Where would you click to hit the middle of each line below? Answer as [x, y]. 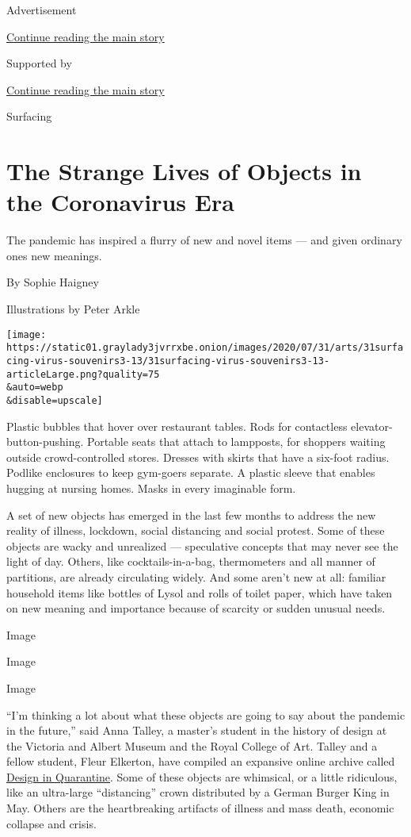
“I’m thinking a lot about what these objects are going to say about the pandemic [206, 714]
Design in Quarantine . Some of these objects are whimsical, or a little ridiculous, [202, 776]
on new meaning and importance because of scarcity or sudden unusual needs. [196, 608]
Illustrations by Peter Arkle [73, 309]
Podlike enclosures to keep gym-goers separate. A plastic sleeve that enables [191, 472]
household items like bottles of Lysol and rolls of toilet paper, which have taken [200, 592]
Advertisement [42, 10]
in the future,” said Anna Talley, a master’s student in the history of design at [197, 730]
